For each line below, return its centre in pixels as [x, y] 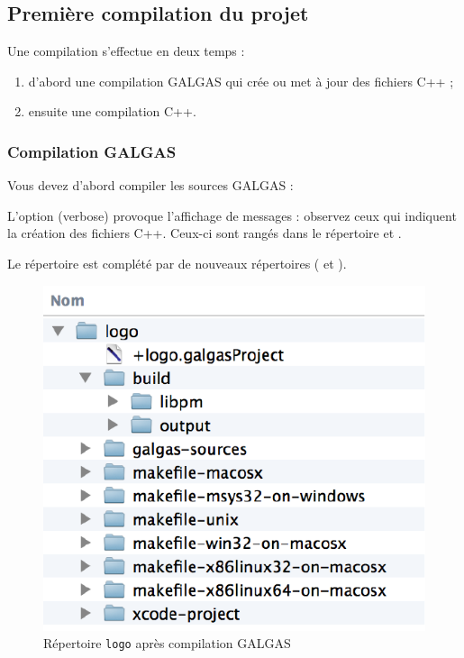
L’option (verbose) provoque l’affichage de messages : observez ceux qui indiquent [232, 215]
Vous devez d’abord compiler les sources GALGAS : [150, 185]
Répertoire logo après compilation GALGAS [167, 643]
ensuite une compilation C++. [112, 111]
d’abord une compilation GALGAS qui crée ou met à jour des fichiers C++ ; [241, 81]
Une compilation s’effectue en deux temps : [126, 51]
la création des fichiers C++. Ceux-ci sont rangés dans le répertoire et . [205, 233]
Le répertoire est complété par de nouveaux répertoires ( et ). [177, 263]
